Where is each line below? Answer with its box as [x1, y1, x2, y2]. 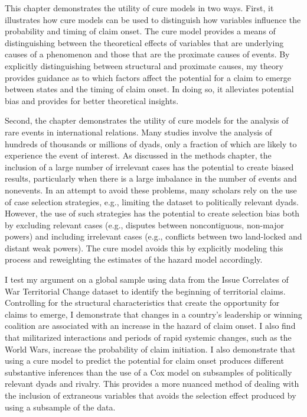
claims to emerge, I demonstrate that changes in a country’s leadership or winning [5, 308, 302, 320]
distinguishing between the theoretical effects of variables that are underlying [5, 36, 284, 49]
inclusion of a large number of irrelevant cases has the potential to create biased [5, 160, 294, 173]
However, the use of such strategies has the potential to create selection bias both [5, 207, 300, 219]
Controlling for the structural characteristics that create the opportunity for [5, 296, 280, 309]
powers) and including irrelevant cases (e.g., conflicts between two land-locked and [5, 230, 302, 243]
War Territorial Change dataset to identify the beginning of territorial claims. [5, 285, 286, 297]
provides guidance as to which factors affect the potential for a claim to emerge [5, 71, 291, 83]
